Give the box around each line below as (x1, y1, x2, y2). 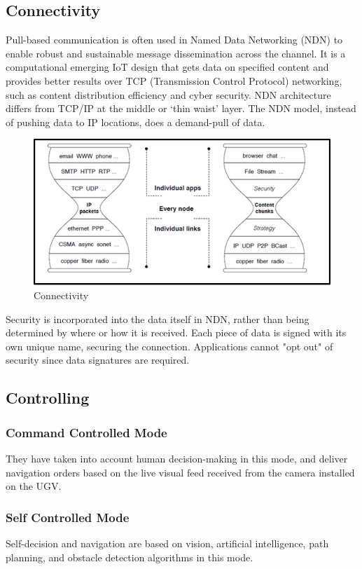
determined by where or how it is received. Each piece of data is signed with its (6, 325, 347, 340)
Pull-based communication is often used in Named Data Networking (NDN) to (6, 32, 343, 47)
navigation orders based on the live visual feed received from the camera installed (6, 465, 355, 479)
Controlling (6, 387, 90, 409)
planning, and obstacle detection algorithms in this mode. (6, 549, 253, 564)
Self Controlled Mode (6, 508, 130, 526)
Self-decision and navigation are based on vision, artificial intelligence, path (6, 536, 329, 551)
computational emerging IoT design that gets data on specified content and (6, 60, 329, 74)
